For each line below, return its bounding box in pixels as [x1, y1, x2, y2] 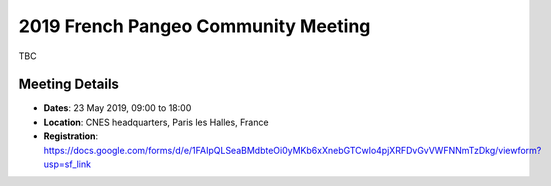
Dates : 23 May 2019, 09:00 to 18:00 [43, 102, 192, 114]
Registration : [43, 130, 99, 142]
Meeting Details [18, 76, 120, 93]
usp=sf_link [43, 158, 92, 170]
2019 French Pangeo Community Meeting [18, 15, 371, 37]
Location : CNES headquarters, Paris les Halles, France [43, 116, 269, 128]
